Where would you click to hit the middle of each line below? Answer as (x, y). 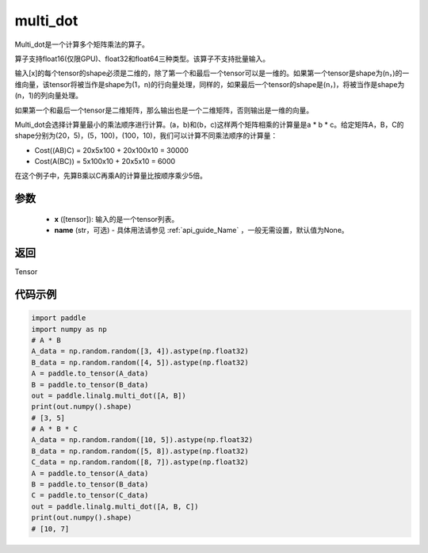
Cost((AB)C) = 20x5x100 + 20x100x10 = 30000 (112, 150)
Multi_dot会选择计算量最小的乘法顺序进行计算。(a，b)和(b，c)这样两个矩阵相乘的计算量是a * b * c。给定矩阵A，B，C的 (209, 124)
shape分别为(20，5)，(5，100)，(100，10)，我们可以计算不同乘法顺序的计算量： (146, 135)
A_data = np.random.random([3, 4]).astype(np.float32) (140, 351)
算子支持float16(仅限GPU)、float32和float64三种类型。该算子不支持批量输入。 (142, 59)
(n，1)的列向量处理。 (49, 96)
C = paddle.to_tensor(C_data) (90, 496)
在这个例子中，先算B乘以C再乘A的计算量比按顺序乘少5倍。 (111, 176)
